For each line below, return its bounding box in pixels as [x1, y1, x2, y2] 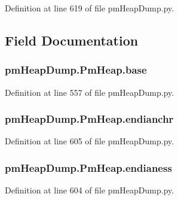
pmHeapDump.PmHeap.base [5, 62, 147, 77]
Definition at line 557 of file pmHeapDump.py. [5, 86, 174, 98]
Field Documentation [5, 31, 139, 49]
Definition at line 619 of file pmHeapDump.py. [5, 2, 174, 14]
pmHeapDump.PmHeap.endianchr [5, 111, 174, 126]
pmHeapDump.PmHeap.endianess [5, 160, 172, 175]
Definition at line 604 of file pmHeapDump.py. [5, 184, 174, 196]
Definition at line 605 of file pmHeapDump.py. [5, 135, 174, 147]
